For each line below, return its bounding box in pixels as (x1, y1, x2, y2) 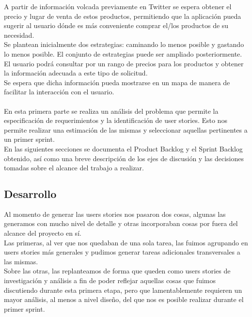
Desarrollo (4, 186, 57, 201)
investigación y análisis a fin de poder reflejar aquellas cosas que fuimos (4, 275, 216, 286)
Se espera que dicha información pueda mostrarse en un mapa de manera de (4, 77, 230, 87)
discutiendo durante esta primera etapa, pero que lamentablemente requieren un (4, 285, 242, 295)
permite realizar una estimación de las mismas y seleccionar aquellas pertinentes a (4, 124, 248, 135)
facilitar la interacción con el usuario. (4, 87, 114, 97)
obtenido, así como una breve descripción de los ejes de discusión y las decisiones (4, 153, 244, 163)
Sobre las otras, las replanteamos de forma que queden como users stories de (4, 266, 231, 276)
